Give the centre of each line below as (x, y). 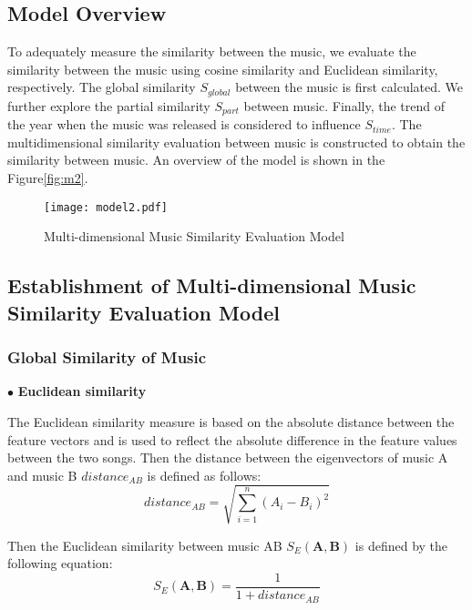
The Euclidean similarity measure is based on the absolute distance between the (231, 421)
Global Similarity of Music (107, 357)
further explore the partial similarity (109, 105)
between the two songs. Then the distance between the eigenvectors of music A (228, 457)
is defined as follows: (204, 475)
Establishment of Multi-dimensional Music (212, 285)
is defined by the (401, 545)
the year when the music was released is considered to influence (184, 124)
